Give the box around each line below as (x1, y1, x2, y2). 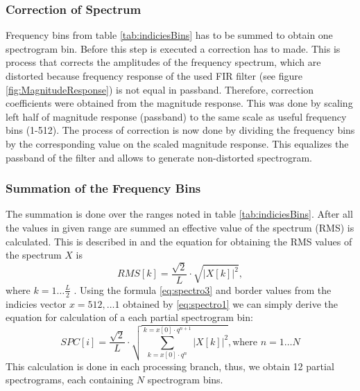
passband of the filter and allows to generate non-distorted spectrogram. (6, 150, 312, 164)
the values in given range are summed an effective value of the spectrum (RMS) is (6, 220, 354, 234)
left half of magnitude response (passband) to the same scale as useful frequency (6, 109, 347, 123)
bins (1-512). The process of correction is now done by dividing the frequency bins (6, 123, 355, 137)
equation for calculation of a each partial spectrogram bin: (6, 310, 253, 324)
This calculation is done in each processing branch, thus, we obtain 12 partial (6, 358, 334, 373)
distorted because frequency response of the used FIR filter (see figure (6, 69, 303, 82)
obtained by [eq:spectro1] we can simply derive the (123, 296, 338, 311)
